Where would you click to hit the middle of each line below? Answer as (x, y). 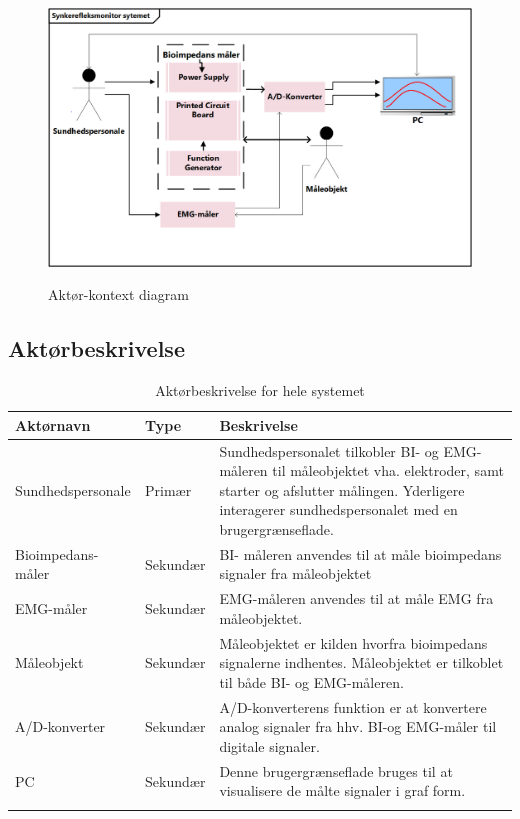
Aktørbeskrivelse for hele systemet (260, 390)
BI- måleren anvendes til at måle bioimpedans (360, 553)
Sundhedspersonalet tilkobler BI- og (329, 450)
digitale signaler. (269, 745)
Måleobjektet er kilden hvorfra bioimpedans (353, 642)
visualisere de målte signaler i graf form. (342, 790)
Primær (168, 489)
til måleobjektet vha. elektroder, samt (388, 470)
